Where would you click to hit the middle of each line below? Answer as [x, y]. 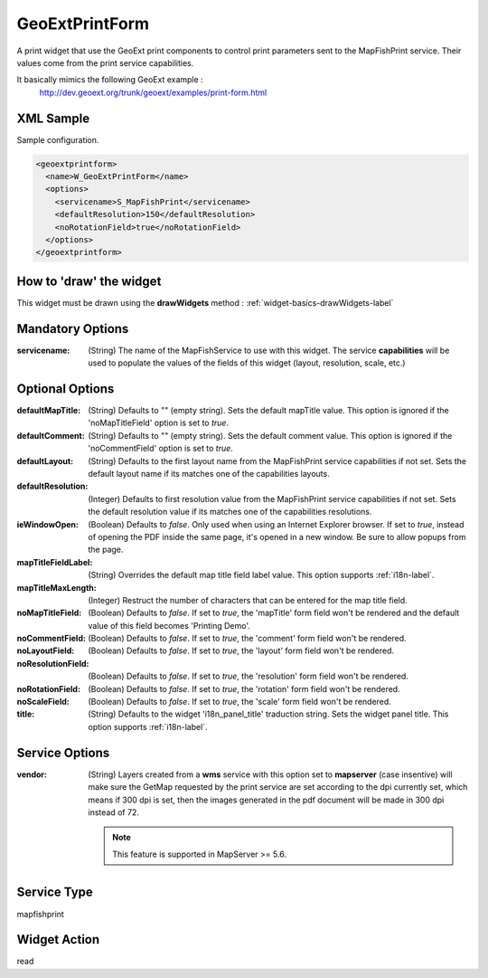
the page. [106, 550]
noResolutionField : [53, 663]
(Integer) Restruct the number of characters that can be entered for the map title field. [248, 600]
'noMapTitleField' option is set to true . [159, 423]
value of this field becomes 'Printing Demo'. [169, 625]
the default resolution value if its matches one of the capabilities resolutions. [230, 512]
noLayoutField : [46, 650]
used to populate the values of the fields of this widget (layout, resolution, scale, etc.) [247, 363]
